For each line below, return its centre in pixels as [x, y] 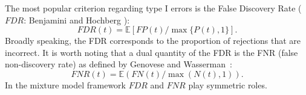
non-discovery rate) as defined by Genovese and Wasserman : [119, 64]
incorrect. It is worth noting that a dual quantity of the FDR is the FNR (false [151, 52]
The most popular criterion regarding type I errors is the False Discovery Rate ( [153, 8]
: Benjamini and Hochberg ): [77, 20]
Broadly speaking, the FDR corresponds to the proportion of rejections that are [153, 41]
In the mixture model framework [66, 84]
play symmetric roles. [228, 84]
